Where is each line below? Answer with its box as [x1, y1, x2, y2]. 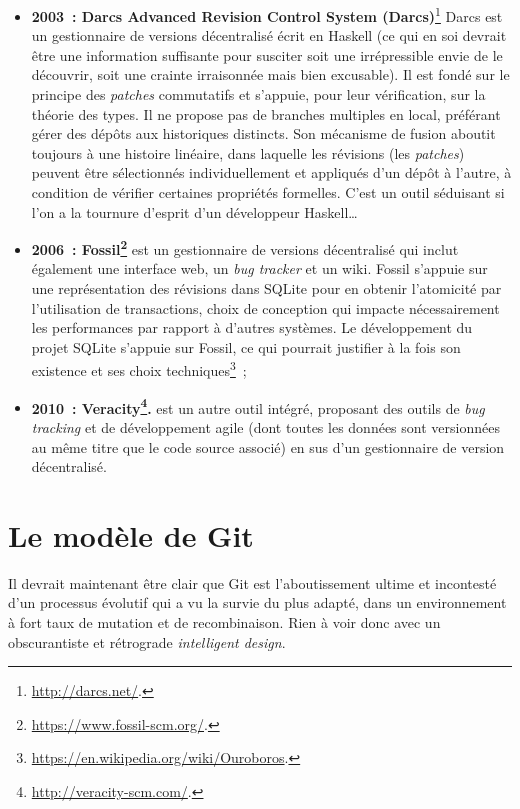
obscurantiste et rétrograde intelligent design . [8, 631, 286, 652]
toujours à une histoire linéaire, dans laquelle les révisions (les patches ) [31, 142, 465, 163]
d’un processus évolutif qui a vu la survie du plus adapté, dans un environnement [8, 592, 507, 613]
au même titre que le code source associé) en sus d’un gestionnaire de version [31, 436, 505, 457]
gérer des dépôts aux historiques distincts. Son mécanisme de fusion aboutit [31, 123, 496, 144]
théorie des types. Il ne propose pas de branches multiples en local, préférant [31, 103, 501, 124]
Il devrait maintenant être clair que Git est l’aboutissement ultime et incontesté [8, 572, 497, 593]
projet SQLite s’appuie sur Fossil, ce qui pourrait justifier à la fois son [31, 336, 461, 357]
